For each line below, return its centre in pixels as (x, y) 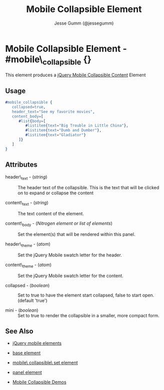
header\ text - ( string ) (26, 177)
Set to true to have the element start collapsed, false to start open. (86, 295)
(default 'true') (32, 300)
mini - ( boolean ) (22, 310)
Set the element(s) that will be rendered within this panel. (76, 234)
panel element (27, 372)
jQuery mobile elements (37, 343)
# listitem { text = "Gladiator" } (55, 135)
